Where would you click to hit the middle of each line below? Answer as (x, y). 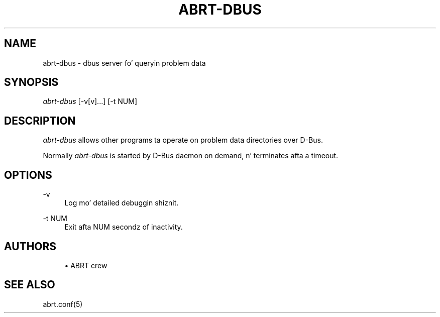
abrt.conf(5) (63, 304)
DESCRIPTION (40, 121)
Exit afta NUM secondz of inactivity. (124, 227)
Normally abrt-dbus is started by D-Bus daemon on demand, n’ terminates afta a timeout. (191, 156)
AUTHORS (30, 246)
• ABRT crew (86, 265)
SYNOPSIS (31, 82)
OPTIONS (28, 175)
